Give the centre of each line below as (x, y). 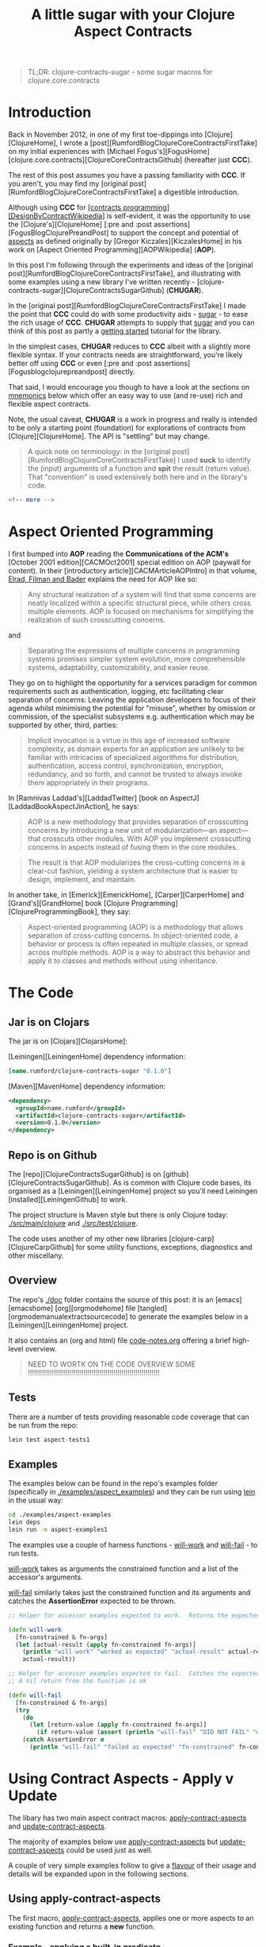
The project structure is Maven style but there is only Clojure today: (118, 1215)
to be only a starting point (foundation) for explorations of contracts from (127, 428)
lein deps (25, 1522)
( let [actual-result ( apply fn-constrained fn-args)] (106, 1644)
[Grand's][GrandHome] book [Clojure (69, 903)
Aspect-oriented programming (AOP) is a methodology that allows (135, 927)
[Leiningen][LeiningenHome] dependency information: (97, 1056)
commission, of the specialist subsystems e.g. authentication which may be (131, 716)
